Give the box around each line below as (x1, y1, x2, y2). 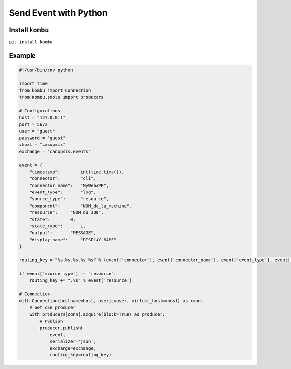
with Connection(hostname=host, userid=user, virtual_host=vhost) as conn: (19, 298, 204, 304)
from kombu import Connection (19, 88, 91, 93)
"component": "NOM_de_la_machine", (29, 203, 132, 209)
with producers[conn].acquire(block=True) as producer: (29, 312, 165, 317)
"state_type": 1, (29, 224, 86, 229)
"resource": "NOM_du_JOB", (29, 210, 104, 215)
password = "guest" (19, 135, 65, 141)
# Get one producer (29, 305, 76, 310)
